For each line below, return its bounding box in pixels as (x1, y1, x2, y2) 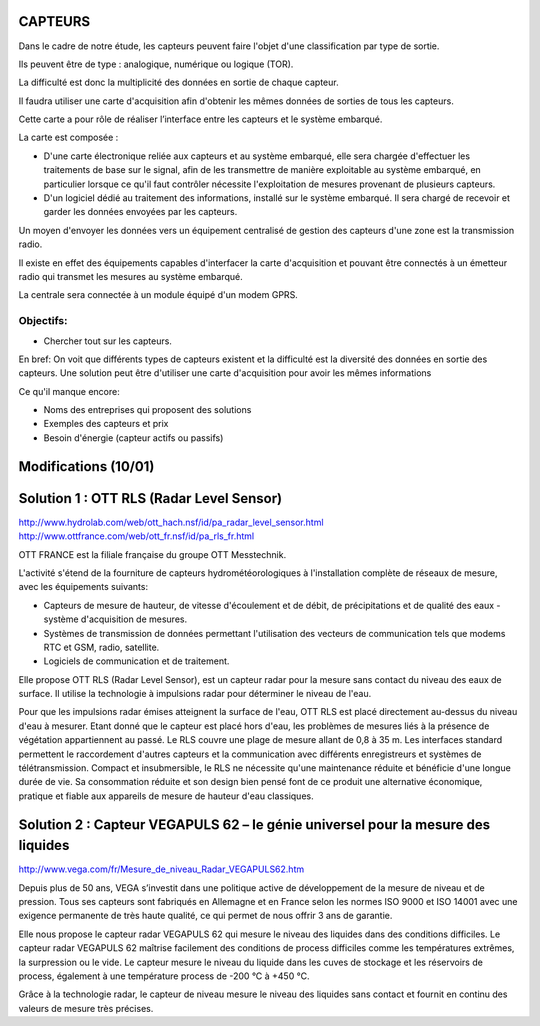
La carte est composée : (18, 131, 119, 144)
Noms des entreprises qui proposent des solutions (43, 404, 252, 416)
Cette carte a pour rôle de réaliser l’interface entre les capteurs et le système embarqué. (18, 113, 383, 125)
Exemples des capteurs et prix (43, 418, 169, 430)
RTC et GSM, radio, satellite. (43, 641, 160, 653)
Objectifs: (18, 314, 68, 328)
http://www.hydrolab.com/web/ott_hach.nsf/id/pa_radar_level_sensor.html (18, 516, 324, 528)
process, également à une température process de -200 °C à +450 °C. (18, 970, 310, 982)
